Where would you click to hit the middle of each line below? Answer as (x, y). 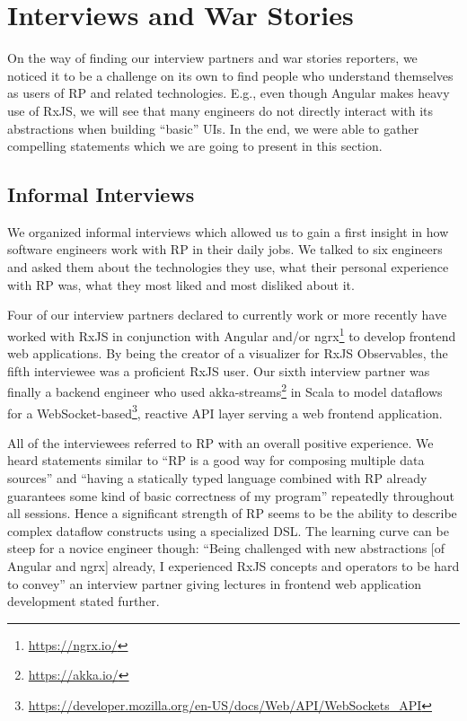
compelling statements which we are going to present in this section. (195, 146)
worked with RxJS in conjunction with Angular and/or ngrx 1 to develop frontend (232, 334)
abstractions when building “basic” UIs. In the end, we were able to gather (213, 128)
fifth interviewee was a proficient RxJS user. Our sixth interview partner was (219, 370)
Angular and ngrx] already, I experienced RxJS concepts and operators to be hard (233, 565)
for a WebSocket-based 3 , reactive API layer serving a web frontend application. (225, 411)
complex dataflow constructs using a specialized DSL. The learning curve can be (228, 530)
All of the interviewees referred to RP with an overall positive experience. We (220, 442)
